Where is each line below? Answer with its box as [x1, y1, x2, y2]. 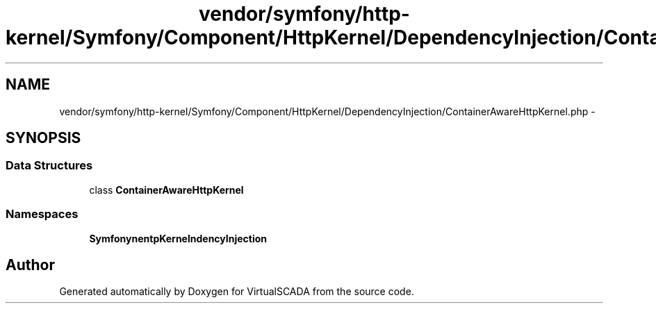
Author [6, 256, 55, 274]
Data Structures [6, 158, 93, 173]
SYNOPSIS [6, 129, 81, 147]
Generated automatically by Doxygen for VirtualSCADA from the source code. [59, 285, 414, 298]
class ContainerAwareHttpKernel [89, 183, 244, 196]
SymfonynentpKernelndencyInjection [89, 232, 268, 244]
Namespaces [6, 207, 79, 222]
